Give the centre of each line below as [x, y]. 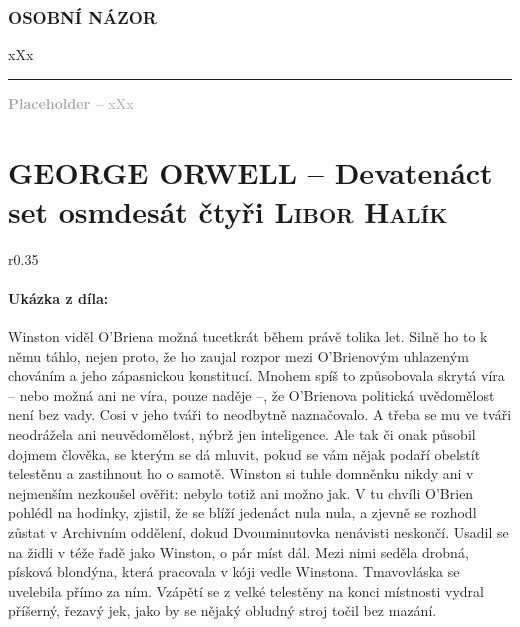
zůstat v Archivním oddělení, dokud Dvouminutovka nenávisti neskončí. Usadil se [258, 532]
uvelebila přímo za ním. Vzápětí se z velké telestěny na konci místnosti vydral [246, 590]
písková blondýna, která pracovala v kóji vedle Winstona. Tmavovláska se [234, 571]
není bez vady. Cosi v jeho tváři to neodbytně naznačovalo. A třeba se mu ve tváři [260, 414]
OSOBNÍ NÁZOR [82, 16]
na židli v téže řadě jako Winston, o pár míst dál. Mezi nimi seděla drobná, [238, 551]
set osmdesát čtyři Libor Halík [228, 210]
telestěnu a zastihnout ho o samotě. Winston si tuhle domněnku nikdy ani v [241, 473]
